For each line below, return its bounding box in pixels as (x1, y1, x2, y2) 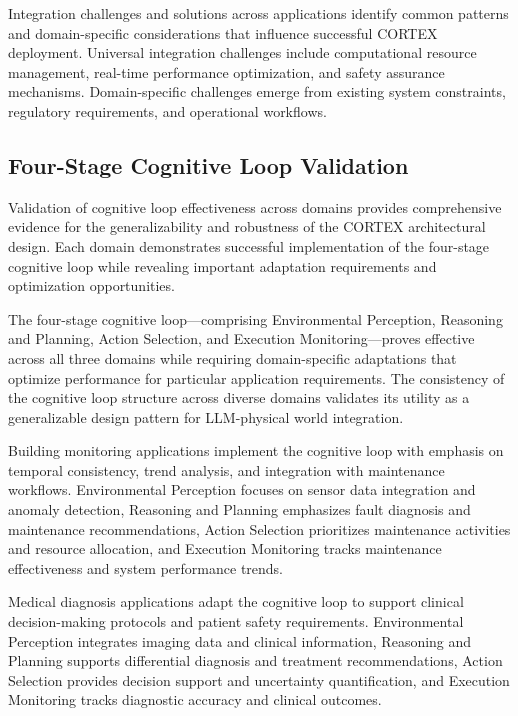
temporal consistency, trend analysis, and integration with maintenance (8, 459, 445, 480)
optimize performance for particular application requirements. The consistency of (8, 367, 505, 388)
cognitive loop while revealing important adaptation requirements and (8, 255, 437, 276)
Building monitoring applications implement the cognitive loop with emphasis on (8, 440, 504, 461)
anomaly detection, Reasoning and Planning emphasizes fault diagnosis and (8, 499, 471, 520)
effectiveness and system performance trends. (8, 557, 284, 578)
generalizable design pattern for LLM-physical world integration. (8, 406, 404, 427)
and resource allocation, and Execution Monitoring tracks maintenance (8, 538, 442, 559)
